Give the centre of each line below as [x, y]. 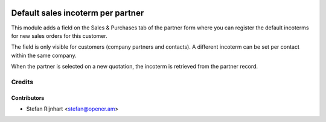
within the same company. [44, 55]
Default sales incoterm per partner [78, 13]
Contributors [28, 98]
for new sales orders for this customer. [59, 35]
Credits [22, 82]
